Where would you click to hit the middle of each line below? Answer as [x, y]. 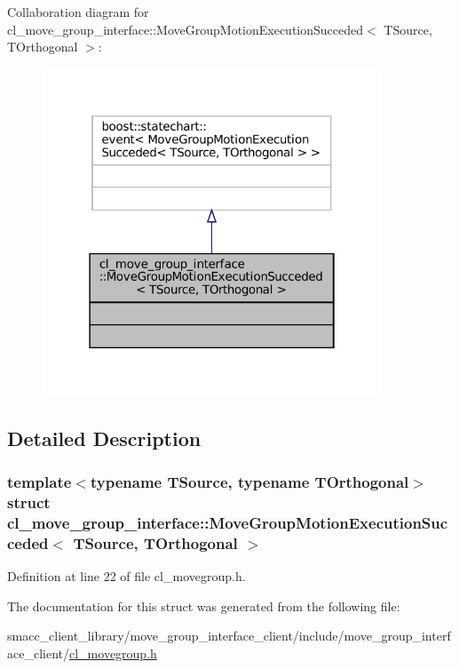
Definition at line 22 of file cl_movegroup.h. [127, 576]
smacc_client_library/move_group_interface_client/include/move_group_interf [229, 636]
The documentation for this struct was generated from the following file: [204, 605]
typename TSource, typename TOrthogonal [249, 481]
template [40, 481]
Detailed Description [104, 438]
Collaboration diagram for [78, 12]
